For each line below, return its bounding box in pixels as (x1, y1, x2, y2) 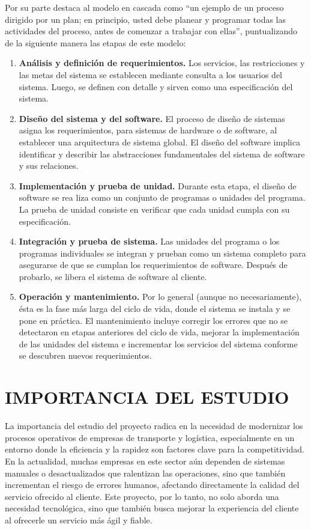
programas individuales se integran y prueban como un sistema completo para (19, 246, 306, 259)
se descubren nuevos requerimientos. (19, 349, 152, 362)
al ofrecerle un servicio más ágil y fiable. (5, 513, 152, 526)
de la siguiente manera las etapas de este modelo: (5, 36, 186, 49)
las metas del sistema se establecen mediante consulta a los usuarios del (19, 68, 283, 81)
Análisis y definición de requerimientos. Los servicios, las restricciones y (19, 56, 305, 69)
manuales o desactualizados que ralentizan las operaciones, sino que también (5, 466, 286, 479)
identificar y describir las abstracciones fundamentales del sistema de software (19, 147, 305, 160)
